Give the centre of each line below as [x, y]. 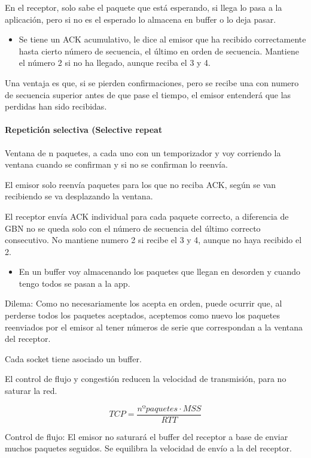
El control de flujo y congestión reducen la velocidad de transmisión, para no [146, 379]
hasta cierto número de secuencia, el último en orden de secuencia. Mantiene [159, 51]
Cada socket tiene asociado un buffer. [73, 358]
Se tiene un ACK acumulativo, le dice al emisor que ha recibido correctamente [162, 39]
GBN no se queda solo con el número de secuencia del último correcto [133, 228]
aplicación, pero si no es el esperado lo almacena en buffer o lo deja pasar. [141, 19]
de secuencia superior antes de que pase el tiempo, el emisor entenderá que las [148, 94]
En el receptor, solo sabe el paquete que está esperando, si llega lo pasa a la [144, 7]
